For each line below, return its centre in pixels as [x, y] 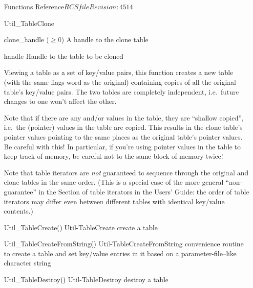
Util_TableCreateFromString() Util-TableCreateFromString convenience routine [124, 244]
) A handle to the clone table [105, 39]
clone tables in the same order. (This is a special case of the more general [114, 182]
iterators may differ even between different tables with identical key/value [114, 201]
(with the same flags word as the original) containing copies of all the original [120, 82]
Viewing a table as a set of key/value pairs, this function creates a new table [119, 72]
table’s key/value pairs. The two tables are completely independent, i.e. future [122, 91]
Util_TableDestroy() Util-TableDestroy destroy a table [86, 279]
